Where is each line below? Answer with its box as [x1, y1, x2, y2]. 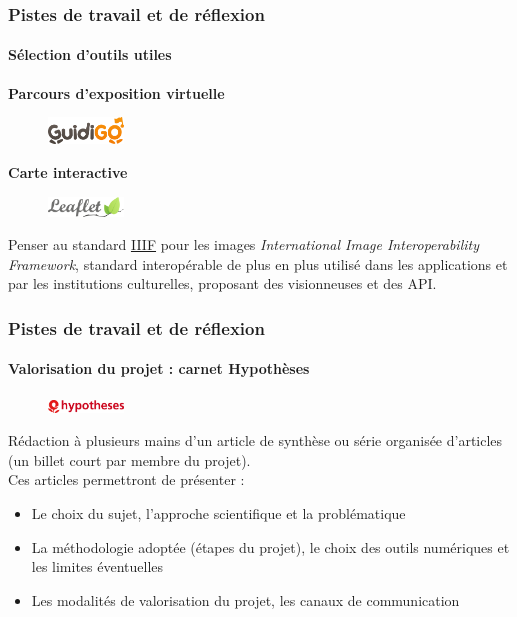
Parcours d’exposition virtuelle [8, 82, 225, 103]
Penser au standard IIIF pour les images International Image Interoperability [8, 234, 479, 255]
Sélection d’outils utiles [8, 44, 172, 65]
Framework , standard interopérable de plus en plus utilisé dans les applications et [8, 253, 508, 274]
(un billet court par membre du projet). [8, 449, 251, 470]
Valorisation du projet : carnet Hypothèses [8, 358, 310, 379]
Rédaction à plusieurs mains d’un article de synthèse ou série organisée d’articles [8, 430, 503, 451]
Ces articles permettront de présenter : [8, 469, 245, 490]
